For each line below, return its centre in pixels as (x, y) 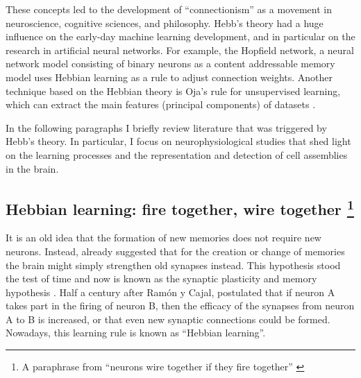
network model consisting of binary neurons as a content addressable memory (170, 63)
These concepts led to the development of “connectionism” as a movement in (169, 9)
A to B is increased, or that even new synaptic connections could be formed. (168, 319)
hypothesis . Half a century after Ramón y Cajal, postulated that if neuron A (170, 292)
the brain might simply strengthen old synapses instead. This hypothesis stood (173, 265)
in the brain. (32, 168)
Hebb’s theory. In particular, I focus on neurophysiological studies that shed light (178, 141)
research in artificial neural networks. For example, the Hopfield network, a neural (180, 50)
